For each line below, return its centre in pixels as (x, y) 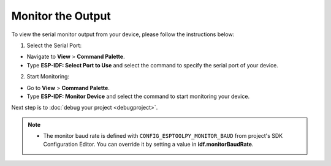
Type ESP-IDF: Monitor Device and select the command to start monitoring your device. (138, 96)
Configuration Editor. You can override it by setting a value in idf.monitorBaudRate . (148, 145)
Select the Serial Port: (54, 45)
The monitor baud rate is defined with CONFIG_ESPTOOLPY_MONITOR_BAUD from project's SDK (163, 136)
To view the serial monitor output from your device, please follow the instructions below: (123, 34)
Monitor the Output (61, 16)
